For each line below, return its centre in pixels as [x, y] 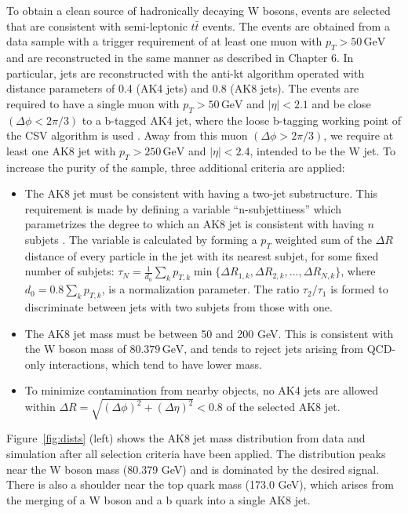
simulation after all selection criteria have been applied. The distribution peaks [196, 454]
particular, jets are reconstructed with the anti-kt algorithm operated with [186, 73]
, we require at [359, 135]
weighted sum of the [323, 239]
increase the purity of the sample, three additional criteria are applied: [176, 167]
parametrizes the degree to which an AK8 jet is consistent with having [194, 224]
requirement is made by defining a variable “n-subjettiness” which [183, 208]
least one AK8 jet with [61, 150]
